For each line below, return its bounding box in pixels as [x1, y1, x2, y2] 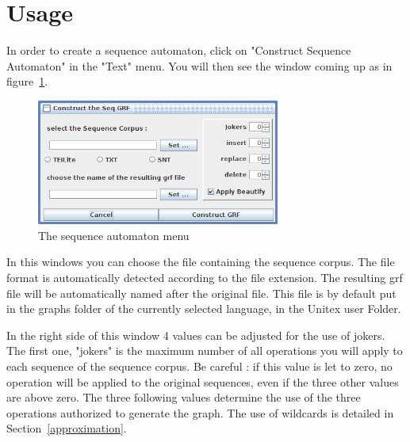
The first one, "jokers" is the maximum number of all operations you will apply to [6, 342, 403, 359]
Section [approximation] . [6, 420, 127, 436]
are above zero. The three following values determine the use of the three [6, 389, 361, 406]
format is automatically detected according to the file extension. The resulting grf [6, 269, 403, 286]
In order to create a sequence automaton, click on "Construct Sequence [6, 42, 351, 59]
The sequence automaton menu [38, 227, 190, 243]
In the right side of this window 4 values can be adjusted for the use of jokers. [6, 326, 385, 343]
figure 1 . [6, 73, 48, 90]
